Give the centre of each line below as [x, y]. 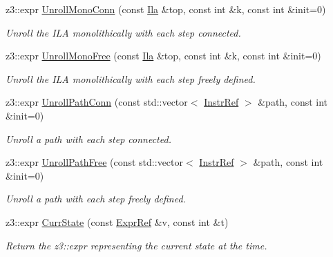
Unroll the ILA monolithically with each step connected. [123, 32]
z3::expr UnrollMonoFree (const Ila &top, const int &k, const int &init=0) [163, 56]
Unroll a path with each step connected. [88, 139]
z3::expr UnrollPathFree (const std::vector [95, 162]
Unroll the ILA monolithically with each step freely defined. [131, 78]
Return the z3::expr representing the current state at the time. [136, 245]
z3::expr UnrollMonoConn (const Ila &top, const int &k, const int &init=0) [166, 9]
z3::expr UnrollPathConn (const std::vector [97, 102]
